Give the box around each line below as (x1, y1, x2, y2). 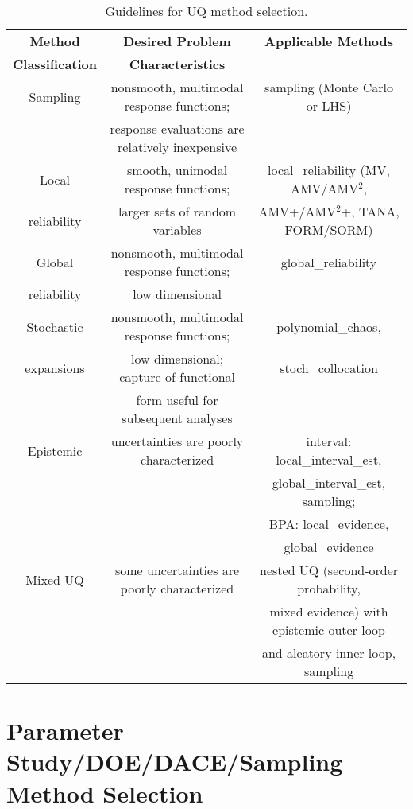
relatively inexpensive (118, 138, 237, 156)
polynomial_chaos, (276, 317, 381, 336)
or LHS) (306, 96, 352, 115)
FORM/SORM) (284, 220, 373, 239)
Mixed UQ (25, 570, 84, 589)
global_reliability (280, 252, 377, 271)
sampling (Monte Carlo (264, 78, 393, 96)
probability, (297, 579, 361, 597)
